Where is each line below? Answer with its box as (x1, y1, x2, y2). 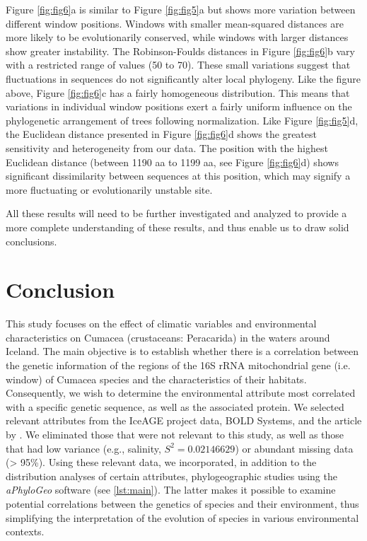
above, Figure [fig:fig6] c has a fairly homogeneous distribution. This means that (6, 85, 350, 100)
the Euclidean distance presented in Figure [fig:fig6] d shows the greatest (6, 127, 317, 141)
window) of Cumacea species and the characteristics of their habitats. (6, 371, 307, 386)
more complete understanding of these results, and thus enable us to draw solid (6, 219, 349, 234)
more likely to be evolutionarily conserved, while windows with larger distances (6, 30, 349, 45)
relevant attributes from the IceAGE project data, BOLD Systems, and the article (6, 413, 362, 428)
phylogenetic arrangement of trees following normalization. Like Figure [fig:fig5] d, (6, 112, 359, 127)
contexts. (6, 524, 45, 539)
